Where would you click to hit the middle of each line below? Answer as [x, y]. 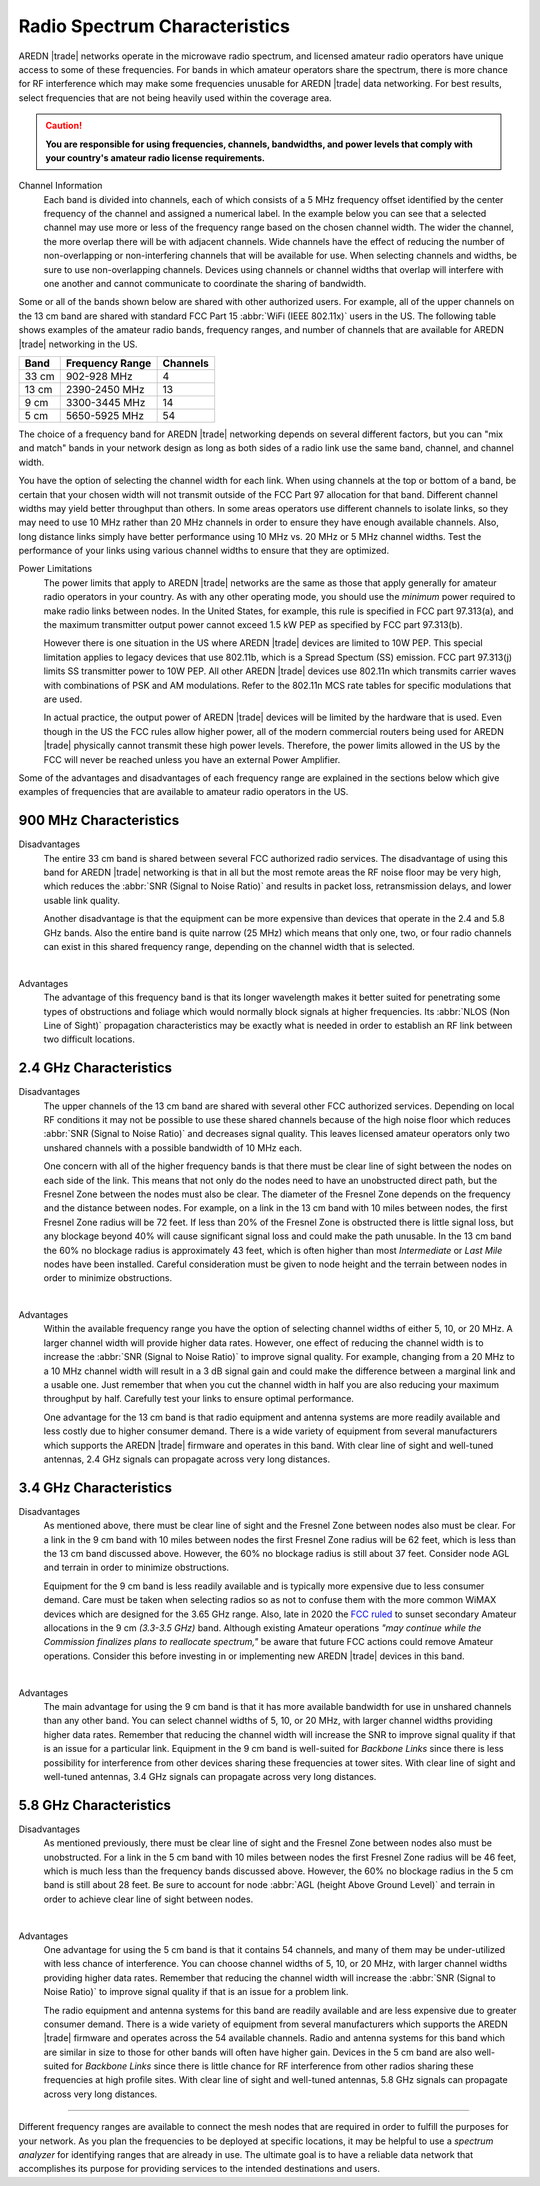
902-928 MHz [99, 376]
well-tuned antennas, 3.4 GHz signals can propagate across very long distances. [210, 1776]
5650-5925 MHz [105, 415]
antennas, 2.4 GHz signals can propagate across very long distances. [186, 1459]
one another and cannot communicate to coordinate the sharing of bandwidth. [205, 284]
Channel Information [60, 186]
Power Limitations [55, 569]
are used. [63, 699]
